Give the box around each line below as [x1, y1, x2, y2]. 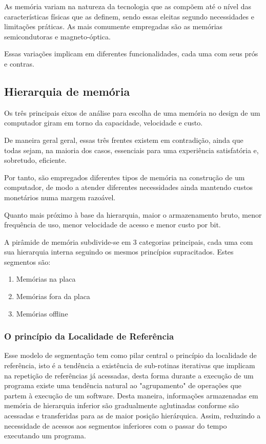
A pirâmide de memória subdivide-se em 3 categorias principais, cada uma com [4, 236, 253, 247]
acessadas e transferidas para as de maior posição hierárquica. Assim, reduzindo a [4, 410, 261, 421]
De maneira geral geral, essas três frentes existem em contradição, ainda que [4, 134, 243, 145]
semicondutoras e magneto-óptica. [4, 31, 111, 41]
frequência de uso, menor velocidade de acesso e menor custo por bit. [4, 219, 221, 230]
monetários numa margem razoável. [4, 192, 116, 202]
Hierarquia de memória [4, 83, 130, 99]
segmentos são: [4, 256, 51, 267]
